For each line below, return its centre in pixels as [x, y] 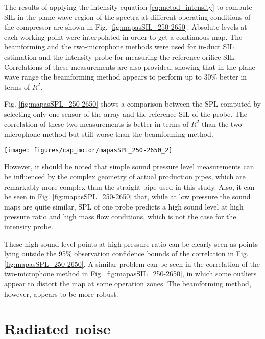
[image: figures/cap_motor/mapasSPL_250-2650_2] [88, 150]
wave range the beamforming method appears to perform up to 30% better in [126, 77]
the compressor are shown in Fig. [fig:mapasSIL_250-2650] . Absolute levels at [126, 27]
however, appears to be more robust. [61, 293]
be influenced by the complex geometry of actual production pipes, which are [125, 176]
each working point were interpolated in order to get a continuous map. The [123, 36]
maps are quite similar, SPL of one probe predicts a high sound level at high [124, 206]
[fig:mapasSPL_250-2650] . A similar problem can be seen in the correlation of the [132, 263]
